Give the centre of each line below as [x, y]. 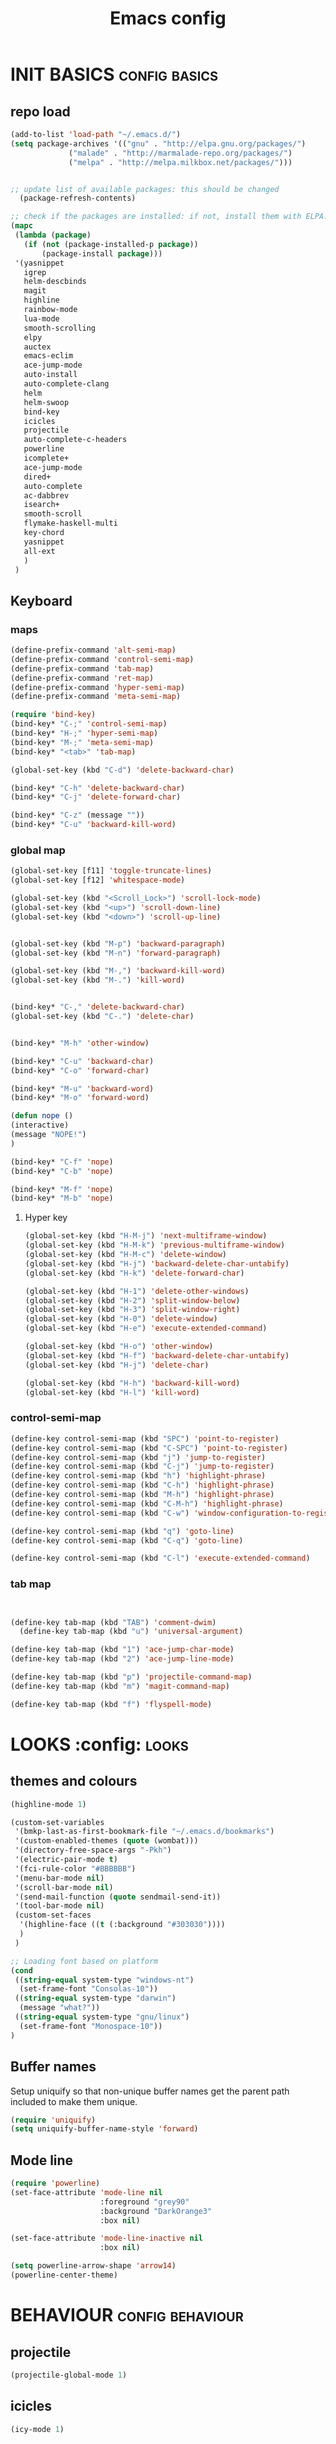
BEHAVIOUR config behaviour [127, 2315]
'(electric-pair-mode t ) [66, 1860]
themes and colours [74, 1781]
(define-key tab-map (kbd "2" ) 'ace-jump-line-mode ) [122, 1659]
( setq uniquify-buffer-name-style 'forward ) [104, 2129]
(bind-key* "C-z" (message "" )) [77, 815]
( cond [21, 1970]
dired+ [37, 477]
